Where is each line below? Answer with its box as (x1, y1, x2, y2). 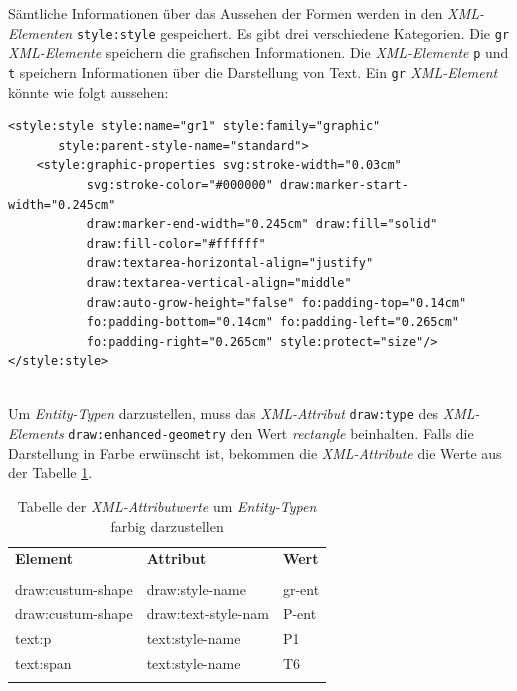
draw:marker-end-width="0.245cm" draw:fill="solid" (86, 217, 438, 232)
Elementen (8, 22, 73, 43)
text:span (15, 653, 72, 674)
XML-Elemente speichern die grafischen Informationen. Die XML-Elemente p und (8, 42, 509, 63)
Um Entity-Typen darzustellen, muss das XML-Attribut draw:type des (8, 403, 439, 424)
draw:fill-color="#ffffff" (86, 236, 266, 251)
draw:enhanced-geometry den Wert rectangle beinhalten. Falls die (68, 423, 474, 444)
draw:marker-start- (280, 177, 409, 192)
